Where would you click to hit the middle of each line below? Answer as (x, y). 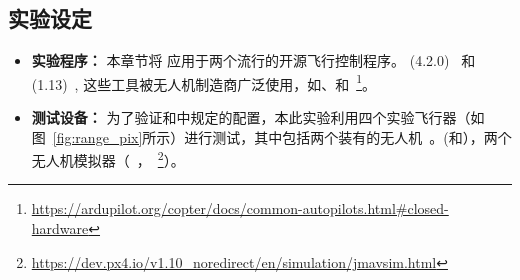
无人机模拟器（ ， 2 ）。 (108, 158)
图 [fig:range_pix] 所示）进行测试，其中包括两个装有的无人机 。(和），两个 (271, 136)
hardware (60, 228)
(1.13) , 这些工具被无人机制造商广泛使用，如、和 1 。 (203, 82)
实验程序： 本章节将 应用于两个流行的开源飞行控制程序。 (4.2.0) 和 (253, 60)
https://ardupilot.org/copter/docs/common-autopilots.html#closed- (240, 208)
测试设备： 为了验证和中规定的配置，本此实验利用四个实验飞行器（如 (258, 117)
